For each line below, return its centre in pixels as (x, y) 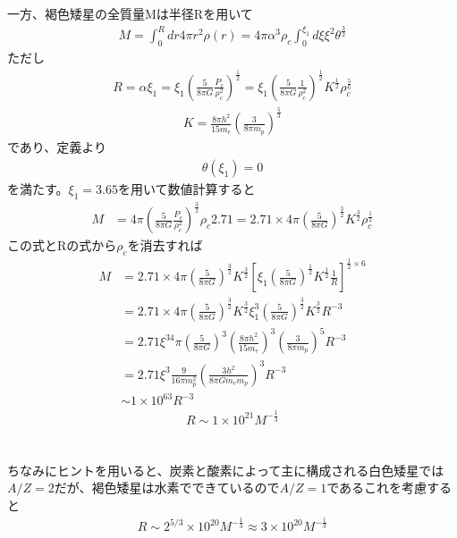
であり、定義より (57, 147)
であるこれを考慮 (377, 488)
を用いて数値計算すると (187, 188)
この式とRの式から (62, 245)
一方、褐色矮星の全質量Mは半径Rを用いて (130, 13)
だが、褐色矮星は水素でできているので (167, 488)
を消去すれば (165, 245)
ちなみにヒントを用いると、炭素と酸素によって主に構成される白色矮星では (226, 470)
